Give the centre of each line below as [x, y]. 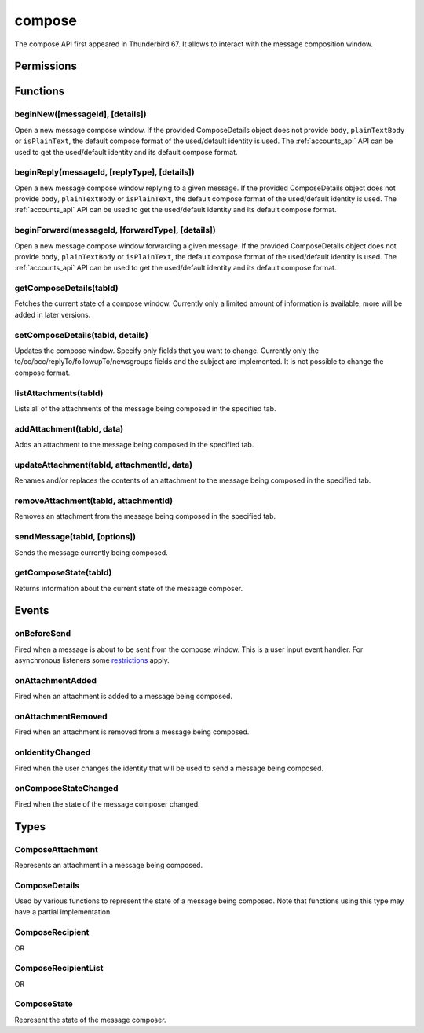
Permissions [46, 66]
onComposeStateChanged [66, 789]
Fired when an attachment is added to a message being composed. [124, 697]
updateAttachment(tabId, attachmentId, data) [103, 465]
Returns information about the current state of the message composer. [129, 588]
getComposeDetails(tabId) [66, 289]
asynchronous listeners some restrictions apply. [92, 660]
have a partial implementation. [64, 912]
